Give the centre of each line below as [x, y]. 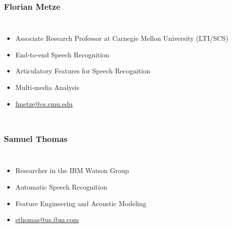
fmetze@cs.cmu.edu [44, 103]
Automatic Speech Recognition [61, 187]
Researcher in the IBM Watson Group [72, 170]
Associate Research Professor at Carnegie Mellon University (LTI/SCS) [122, 38]
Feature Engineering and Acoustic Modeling [81, 203]
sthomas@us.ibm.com [47, 219]
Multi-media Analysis [47, 87]
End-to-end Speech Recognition [62, 54]
